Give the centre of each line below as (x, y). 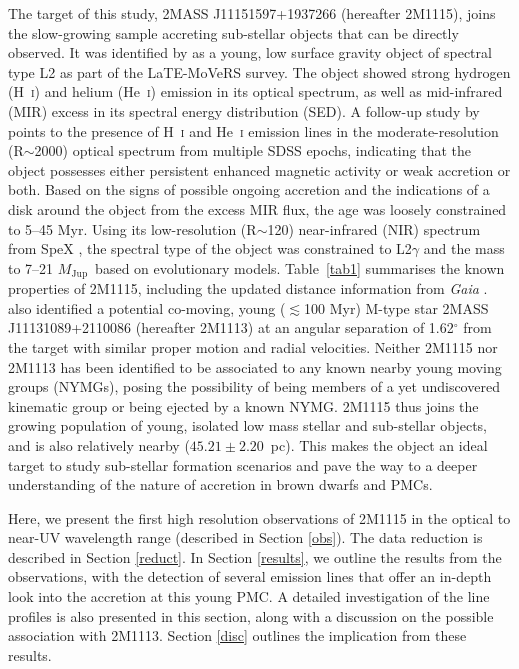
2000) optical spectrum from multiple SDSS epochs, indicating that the (252, 150)
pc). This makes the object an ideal (379, 444)
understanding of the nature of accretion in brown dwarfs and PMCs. (220, 484)
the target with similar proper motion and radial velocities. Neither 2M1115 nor (253, 346)
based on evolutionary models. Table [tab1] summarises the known (300, 267)
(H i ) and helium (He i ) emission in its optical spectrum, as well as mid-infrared (255, 91)
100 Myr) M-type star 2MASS (396, 307)
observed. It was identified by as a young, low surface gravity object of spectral (250, 52)
